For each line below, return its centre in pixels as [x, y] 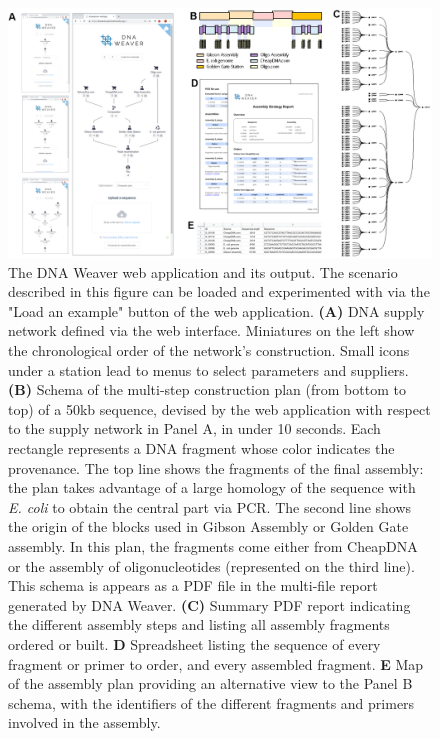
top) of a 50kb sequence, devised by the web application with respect [219, 408]
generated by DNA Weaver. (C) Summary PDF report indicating [209, 604]
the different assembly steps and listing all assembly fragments [199, 624]
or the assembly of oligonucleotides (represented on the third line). [211, 565]
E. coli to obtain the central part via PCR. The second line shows [210, 506]
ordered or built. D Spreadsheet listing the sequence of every [194, 643]
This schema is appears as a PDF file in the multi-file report [193, 585]
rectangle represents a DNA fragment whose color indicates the [201, 448]
